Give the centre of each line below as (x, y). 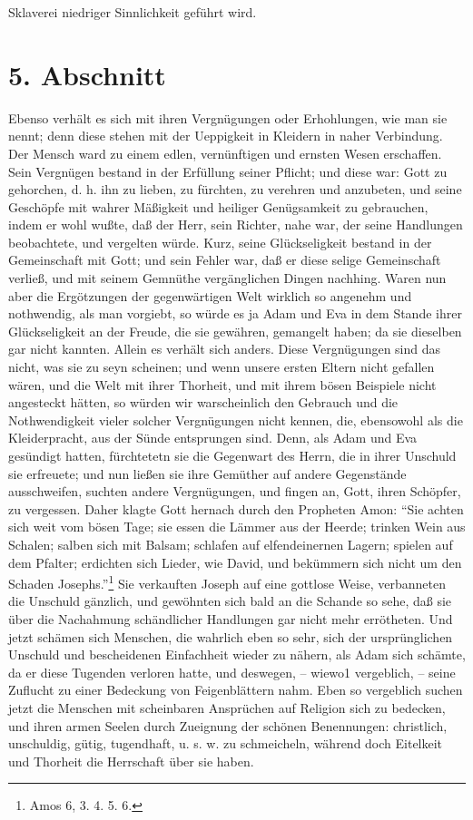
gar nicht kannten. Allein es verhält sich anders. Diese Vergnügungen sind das (225, 349)
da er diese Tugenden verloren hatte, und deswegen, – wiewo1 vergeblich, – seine (232, 672)
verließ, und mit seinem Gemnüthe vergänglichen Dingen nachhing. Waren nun (227, 278)
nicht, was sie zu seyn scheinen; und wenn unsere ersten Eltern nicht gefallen (222, 367)
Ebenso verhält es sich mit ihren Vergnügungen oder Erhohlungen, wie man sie (228, 117)
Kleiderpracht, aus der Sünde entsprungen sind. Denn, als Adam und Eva (213, 438)
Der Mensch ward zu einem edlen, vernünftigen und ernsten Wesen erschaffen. (225, 153)
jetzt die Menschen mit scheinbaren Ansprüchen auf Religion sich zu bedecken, (227, 707)
